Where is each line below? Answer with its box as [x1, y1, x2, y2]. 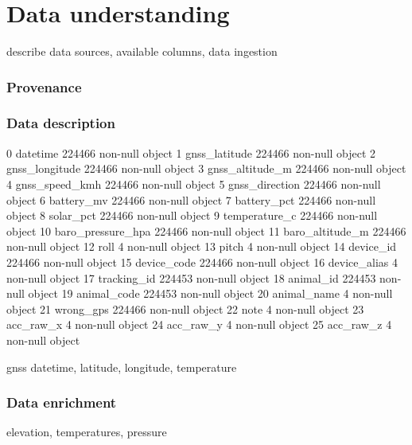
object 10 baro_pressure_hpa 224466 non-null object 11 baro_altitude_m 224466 [6, 222, 406, 239]
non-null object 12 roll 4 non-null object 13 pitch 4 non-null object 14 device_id [6, 238, 397, 255]
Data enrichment [6, 392, 117, 412]
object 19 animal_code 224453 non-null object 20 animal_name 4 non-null [28, 285, 393, 302]
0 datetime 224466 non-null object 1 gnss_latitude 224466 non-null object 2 [6, 144, 376, 161]
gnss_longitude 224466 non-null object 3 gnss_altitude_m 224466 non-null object [6, 160, 406, 177]
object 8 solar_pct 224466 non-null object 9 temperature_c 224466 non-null [6, 207, 378, 224]
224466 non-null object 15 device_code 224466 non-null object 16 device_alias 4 [6, 253, 398, 270]
